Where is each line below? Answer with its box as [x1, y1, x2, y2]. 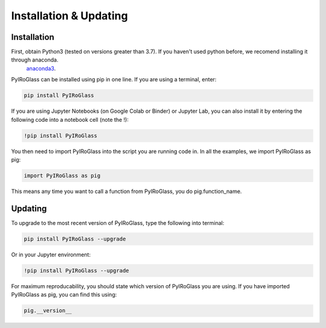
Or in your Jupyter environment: [11, 251, 91, 258]
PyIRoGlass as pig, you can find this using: [11, 291, 117, 298]
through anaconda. [11, 56, 59, 63]
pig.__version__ [24, 307, 72, 314]
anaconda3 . [26, 65, 56, 72]
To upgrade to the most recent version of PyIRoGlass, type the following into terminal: [11, 219, 225, 226]
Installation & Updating [11, 9, 128, 22]
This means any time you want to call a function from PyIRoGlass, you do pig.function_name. [11, 188, 242, 195]
